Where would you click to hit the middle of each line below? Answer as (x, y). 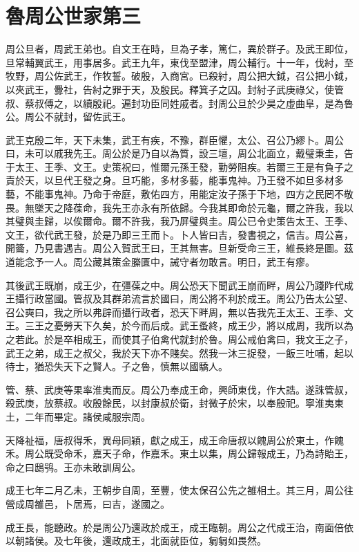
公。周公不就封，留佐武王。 (68, 117)
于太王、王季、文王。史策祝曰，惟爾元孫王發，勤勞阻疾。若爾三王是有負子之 (179, 166)
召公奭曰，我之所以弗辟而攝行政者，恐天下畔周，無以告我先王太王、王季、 (175, 312)
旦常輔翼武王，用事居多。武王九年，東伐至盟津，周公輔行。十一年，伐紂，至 (179, 62)
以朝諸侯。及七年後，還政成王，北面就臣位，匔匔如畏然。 (136, 541)
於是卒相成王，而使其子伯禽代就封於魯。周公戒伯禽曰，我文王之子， (198, 339)
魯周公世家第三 (74, 16)
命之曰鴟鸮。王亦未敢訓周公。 (73, 467)
